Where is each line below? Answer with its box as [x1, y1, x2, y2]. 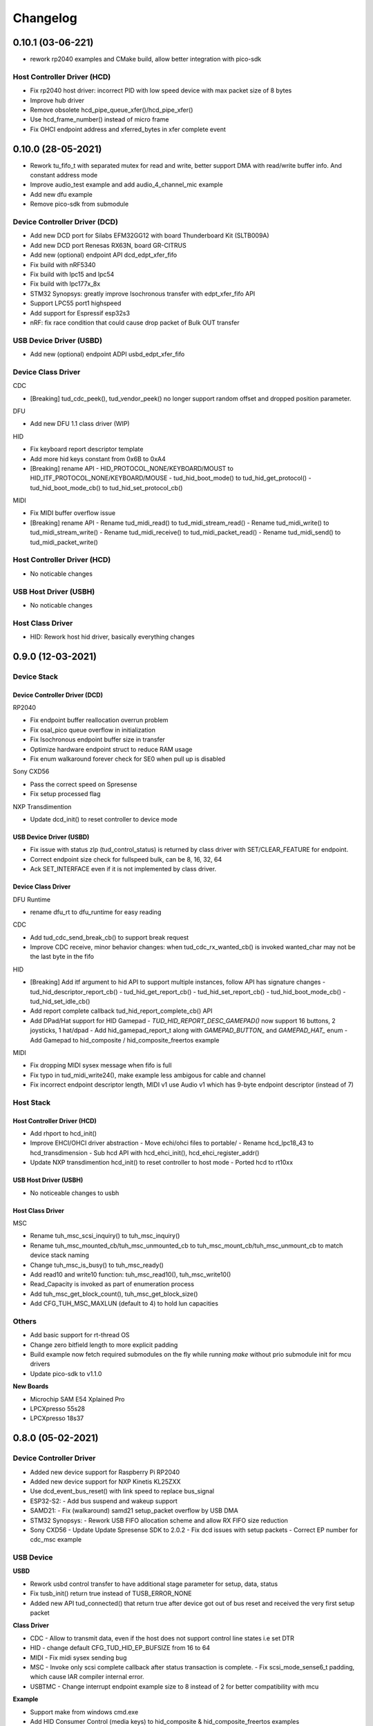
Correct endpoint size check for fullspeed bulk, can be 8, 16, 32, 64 [30, 855, 222, 863]
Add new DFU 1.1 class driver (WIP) [30, 420, 131, 428]
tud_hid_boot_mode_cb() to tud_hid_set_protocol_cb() [30, 483, 183, 492]
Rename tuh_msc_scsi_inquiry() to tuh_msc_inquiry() [30, 1232, 180, 1240]
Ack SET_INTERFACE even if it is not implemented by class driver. [30, 865, 217, 873]
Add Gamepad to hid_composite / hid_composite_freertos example [30, 1036, 220, 1044]
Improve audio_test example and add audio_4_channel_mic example [30, 180, 224, 189]
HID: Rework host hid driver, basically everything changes [30, 632, 195, 641]
